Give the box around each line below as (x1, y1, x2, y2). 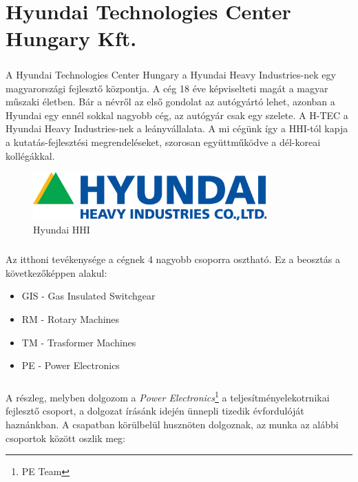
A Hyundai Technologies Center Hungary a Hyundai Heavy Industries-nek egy (6, 67, 336, 81)
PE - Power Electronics (21, 358, 120, 373)
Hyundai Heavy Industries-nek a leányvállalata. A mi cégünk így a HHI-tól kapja (6, 121, 348, 136)
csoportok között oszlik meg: (6, 430, 126, 445)
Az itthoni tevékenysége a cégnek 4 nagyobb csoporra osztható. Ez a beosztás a (6, 252, 340, 266)
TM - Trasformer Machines (21, 335, 136, 349)
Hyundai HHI (33, 222, 90, 237)
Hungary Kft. (6, 24, 137, 52)
